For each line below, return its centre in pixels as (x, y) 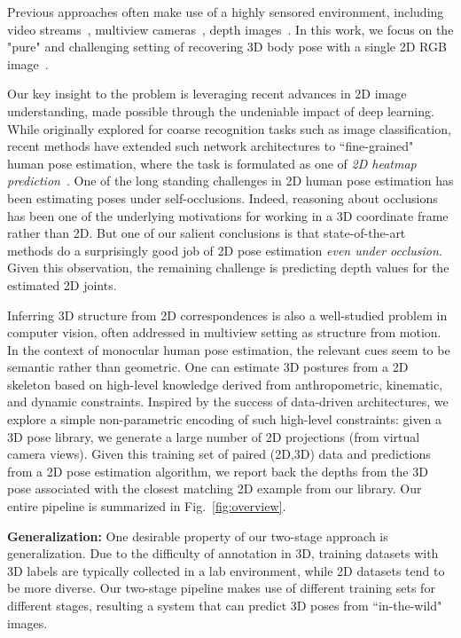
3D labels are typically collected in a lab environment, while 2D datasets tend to (226, 570)
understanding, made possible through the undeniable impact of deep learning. (221, 110)
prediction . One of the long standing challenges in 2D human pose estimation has (230, 181)
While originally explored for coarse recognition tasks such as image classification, (229, 128)
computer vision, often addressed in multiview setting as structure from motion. (224, 332)
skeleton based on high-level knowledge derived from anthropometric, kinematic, (225, 384)
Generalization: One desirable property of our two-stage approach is (198, 536)
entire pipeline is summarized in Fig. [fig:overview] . (147, 506)
